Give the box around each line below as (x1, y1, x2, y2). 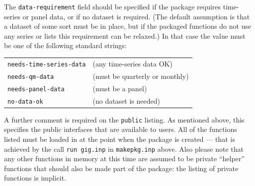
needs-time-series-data (7, 61, 86, 68)
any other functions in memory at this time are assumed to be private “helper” (4, 153, 245, 164)
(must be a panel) (92, 83, 147, 93)
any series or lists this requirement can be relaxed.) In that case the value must (4, 30, 246, 41)
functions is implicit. (4, 173, 67, 183)
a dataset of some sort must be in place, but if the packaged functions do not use (4, 21, 252, 31)
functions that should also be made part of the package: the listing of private (4, 163, 239, 173)
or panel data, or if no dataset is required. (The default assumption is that (22, 11, 250, 21)
